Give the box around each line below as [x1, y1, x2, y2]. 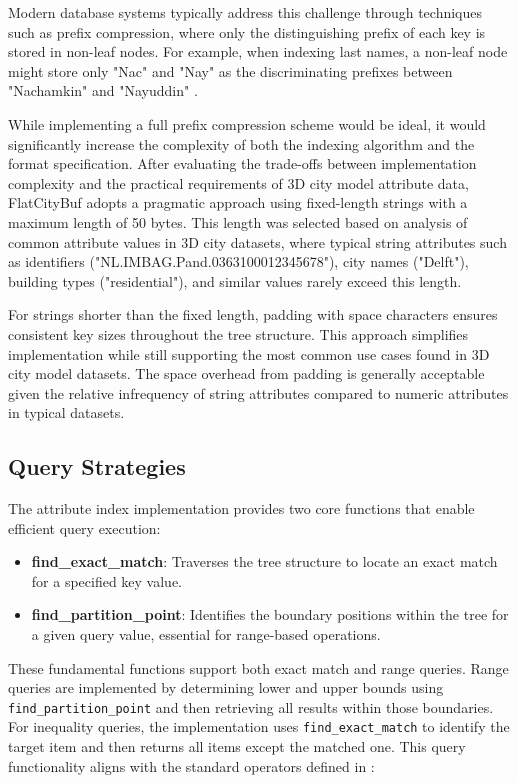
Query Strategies [8, 451, 186, 482]
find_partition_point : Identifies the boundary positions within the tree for [31, 604, 509, 625]
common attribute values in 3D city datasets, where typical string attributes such [8, 231, 507, 252]
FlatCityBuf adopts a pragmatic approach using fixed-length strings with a [8, 192, 468, 213]
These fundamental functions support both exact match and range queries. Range [8, 657, 509, 678]
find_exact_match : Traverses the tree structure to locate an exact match [31, 551, 498, 572]
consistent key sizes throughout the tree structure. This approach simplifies [8, 323, 469, 344]
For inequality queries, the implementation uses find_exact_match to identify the [8, 716, 510, 737]
